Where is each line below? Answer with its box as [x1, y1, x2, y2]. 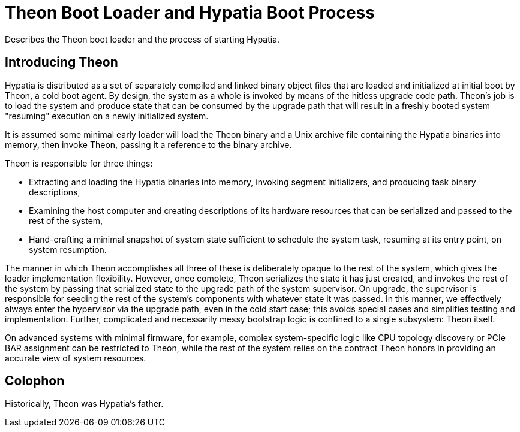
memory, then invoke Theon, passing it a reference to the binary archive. [5, 139, 292, 150]
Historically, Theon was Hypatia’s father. [5, 398, 164, 409]
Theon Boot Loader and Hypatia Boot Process [5, 2, 375, 23]
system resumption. [29, 244, 107, 255]
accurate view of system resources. [5, 352, 146, 363]
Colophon [5, 373, 65, 389]
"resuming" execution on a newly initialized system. [5, 110, 209, 121]
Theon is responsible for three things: [5, 158, 153, 168]
